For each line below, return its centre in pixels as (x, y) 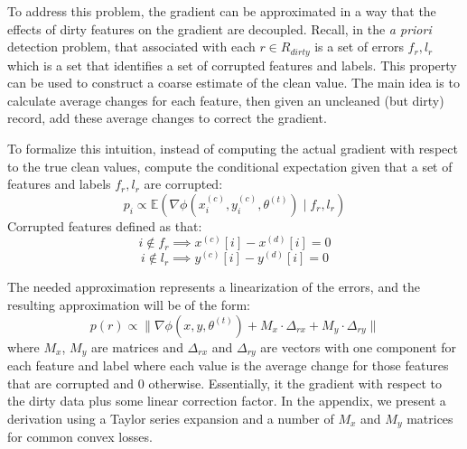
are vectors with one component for (359, 346)
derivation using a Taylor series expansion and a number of (171, 418)
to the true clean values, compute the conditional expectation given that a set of (230, 166)
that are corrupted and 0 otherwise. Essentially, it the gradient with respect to (225, 383)
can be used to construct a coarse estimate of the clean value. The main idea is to (233, 83)
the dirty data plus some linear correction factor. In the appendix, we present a (227, 401)
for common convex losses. (80, 437)
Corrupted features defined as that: (105, 225)
